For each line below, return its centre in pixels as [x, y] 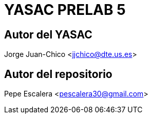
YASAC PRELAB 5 [65, 10]
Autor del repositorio [58, 74]
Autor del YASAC [48, 34]
